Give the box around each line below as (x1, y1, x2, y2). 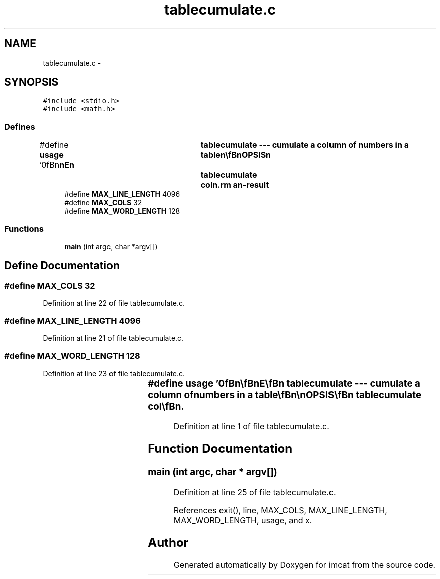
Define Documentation (4, 259, 120, 272)
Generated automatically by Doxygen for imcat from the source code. (173, 559, 436, 570)
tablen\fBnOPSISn (200, 150, 271, 160)
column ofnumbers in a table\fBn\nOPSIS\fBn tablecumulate (148, 389, 422, 401)
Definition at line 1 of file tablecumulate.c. (173, 421, 329, 432)
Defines (4, 121, 35, 132)
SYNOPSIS (4, 76, 59, 89)
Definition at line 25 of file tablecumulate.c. (173, 487, 336, 497)
